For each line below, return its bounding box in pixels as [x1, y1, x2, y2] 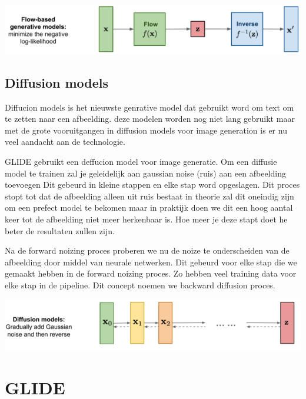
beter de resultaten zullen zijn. [5, 224, 115, 237]
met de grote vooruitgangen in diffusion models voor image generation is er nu [5, 124, 287, 136]
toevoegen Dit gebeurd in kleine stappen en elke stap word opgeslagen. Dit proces [5, 178, 300, 191]
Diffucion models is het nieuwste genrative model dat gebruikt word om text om [5, 101, 294, 113]
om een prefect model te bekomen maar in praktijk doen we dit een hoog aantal [5, 201, 293, 214]
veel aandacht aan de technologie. [5, 135, 125, 148]
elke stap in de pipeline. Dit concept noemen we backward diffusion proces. [5, 279, 275, 291]
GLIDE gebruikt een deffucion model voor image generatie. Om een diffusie [5, 155, 277, 168]
